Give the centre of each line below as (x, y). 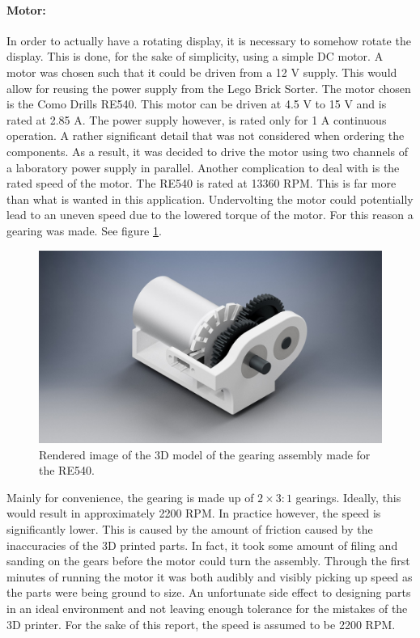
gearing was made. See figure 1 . (84, 230)
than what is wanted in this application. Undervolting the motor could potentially (210, 199)
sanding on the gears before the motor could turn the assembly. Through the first (208, 561)
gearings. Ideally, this (348, 497)
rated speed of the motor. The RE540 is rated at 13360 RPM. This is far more (202, 183)
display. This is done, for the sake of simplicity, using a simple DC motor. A (195, 56)
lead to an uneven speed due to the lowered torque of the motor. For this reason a (210, 215)
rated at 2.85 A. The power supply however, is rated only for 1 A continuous (197, 119)
